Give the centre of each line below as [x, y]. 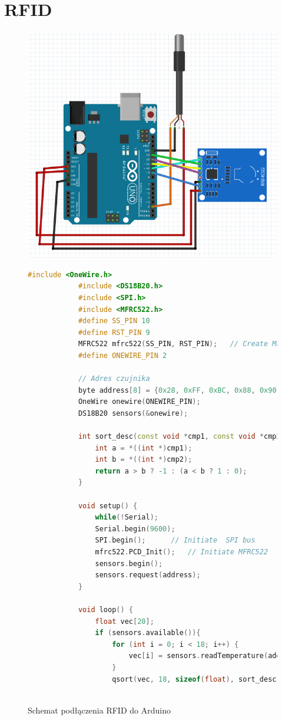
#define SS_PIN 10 [114, 321]
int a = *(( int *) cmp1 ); [144, 448]
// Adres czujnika [114, 379]
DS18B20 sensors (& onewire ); [133, 413]
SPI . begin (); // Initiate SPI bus [175, 540]
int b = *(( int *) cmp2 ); [144, 460]
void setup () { [108, 506]
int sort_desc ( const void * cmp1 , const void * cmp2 [179, 437]
